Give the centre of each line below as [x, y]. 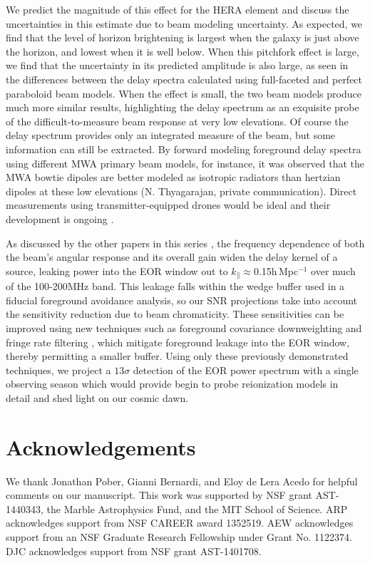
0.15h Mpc [276, 270]
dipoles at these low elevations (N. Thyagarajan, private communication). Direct [181, 191]
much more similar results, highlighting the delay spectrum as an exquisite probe [183, 107]
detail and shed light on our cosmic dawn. [97, 397]
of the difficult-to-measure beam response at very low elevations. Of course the [177, 121]
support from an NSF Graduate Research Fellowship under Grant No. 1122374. [179, 536]
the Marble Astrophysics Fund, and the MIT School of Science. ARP [197, 508]
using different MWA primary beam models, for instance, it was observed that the [185, 163]
